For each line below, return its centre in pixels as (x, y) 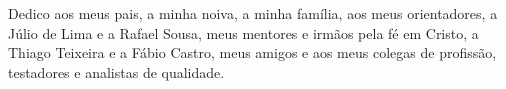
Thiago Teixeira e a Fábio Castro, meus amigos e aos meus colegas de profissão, (252, 52)
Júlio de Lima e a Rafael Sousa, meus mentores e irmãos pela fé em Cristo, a (243, 32)
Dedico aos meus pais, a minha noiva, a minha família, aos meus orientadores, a (253, 13)
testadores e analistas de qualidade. (116, 71)
